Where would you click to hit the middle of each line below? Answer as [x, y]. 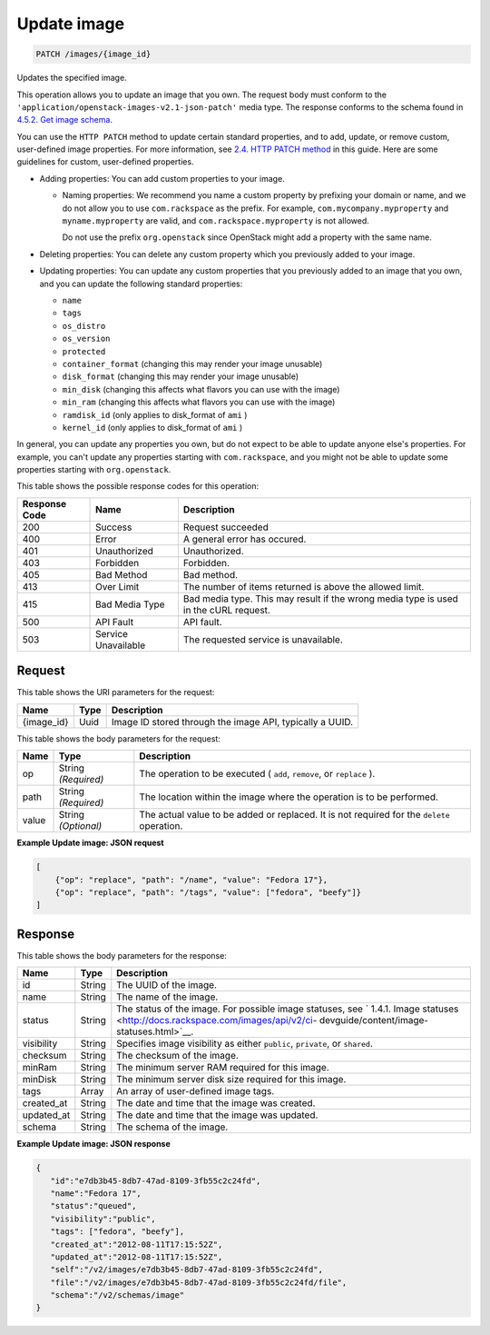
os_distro [84, 326]
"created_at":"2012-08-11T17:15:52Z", [137, 1244]
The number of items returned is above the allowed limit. [304, 586]
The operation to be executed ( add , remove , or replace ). [257, 774]
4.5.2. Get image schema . [65, 120]
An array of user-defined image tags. [196, 1091]
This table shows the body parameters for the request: [119, 738]
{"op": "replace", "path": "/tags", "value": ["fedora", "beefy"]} [208, 892]
